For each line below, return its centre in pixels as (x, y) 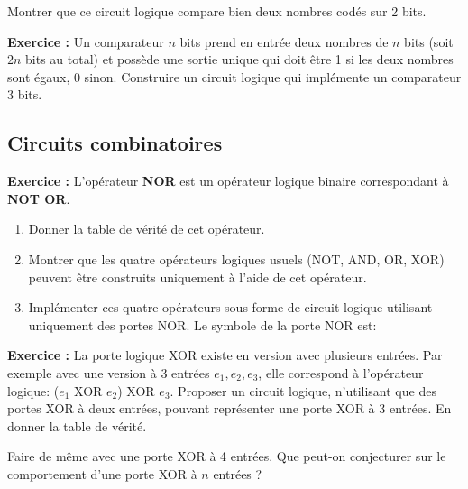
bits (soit (429, 41)
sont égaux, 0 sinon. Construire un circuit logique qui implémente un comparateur (234, 76)
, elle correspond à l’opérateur (341, 372)
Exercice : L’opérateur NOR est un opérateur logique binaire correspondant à (228, 181)
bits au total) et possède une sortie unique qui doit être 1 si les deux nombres (239, 59)
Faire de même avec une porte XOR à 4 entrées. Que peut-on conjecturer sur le (227, 456)
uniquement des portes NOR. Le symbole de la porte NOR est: (202, 324)
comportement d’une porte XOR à (102, 473)
